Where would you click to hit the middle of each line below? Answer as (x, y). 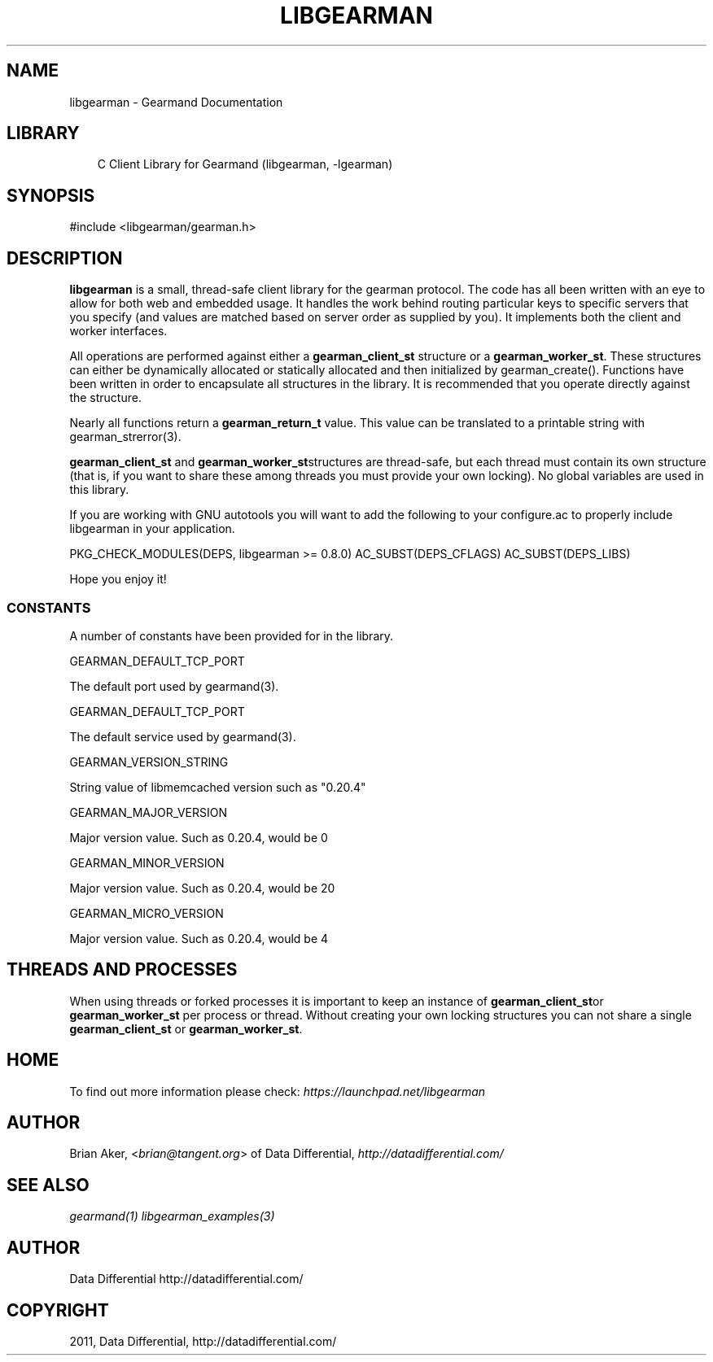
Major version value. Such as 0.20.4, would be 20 (202, 888)
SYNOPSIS (51, 195)
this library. (99, 490)
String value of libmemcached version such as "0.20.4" (218, 787)
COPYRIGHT (58, 1310)
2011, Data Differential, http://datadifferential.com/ (203, 1341)
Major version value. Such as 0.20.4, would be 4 (199, 938)
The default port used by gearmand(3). (174, 686)
